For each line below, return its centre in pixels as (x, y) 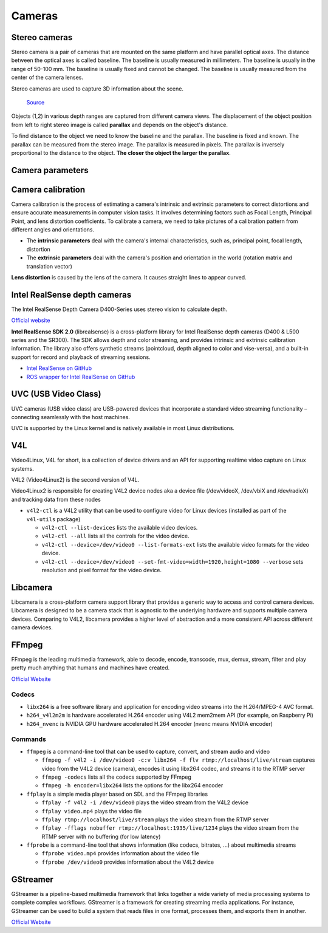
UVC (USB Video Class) (56, 394)
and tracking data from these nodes (56, 499)
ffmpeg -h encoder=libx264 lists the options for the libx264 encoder (132, 785)
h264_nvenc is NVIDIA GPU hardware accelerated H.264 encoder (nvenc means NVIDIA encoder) (150, 723)
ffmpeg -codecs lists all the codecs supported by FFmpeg (116, 777)
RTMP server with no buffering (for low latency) (101, 836)
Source (36, 103)
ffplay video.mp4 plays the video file (92, 811)
